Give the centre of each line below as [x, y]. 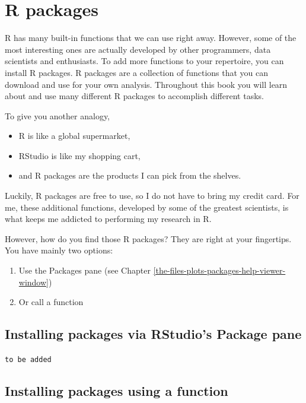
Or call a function [51, 302]
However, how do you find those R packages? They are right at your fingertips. [148, 238]
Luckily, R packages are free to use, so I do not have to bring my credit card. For [152, 196]
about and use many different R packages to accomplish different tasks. [134, 96]
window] [34, 282]
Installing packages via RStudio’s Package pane [153, 334]
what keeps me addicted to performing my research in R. [108, 219]
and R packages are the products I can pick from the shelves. [130, 175]
